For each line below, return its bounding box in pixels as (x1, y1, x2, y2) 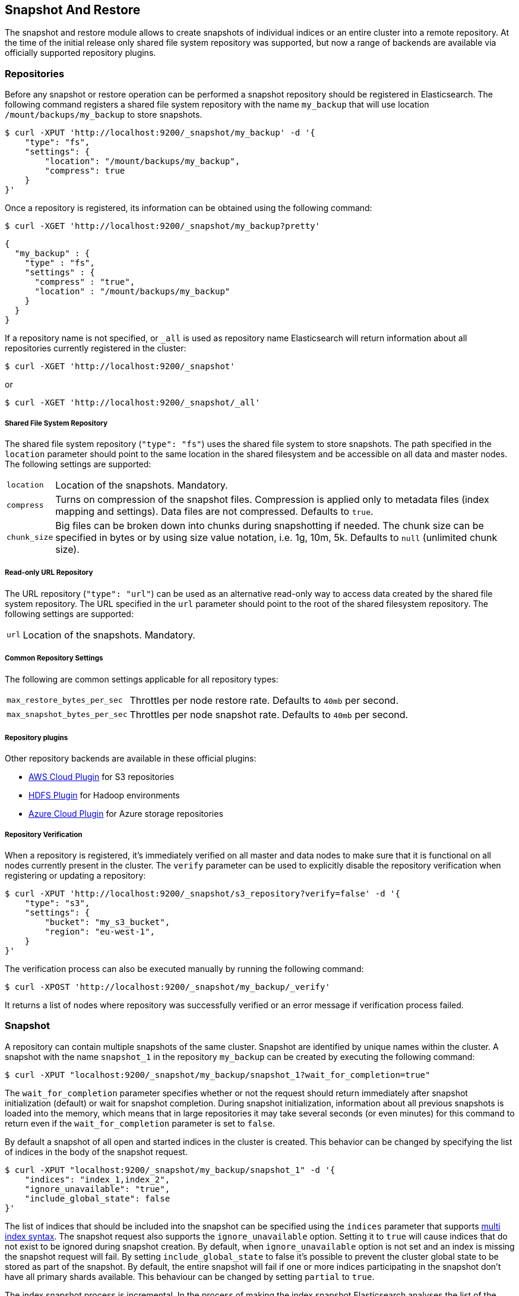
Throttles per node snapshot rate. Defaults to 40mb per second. (129, 708, 409, 721)
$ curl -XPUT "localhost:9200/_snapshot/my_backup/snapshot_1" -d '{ (5, 1165, 336, 1175)
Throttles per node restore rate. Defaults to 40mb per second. (129, 694, 399, 706)
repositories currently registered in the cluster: (5, 343, 186, 354)
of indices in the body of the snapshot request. (5, 1146, 188, 1157)
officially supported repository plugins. (5, 48, 156, 58)
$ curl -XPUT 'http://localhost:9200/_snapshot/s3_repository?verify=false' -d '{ (5, 889, 400, 899)
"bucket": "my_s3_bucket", (45, 917, 170, 927)
